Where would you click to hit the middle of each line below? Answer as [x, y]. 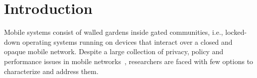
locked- [236, 32]
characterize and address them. [51, 71]
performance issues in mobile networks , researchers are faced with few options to [129, 61]
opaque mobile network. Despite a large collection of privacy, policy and [114, 51]
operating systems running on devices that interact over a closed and [127, 41]
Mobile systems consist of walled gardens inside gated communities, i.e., [114, 32]
